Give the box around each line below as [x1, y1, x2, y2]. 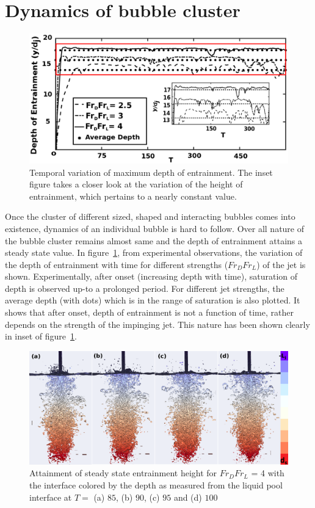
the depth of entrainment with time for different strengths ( [5, 258, 228, 270]
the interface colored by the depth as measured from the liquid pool [29, 478, 283, 491]
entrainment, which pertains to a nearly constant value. [29, 189, 237, 202]
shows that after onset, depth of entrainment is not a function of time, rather [5, 306, 294, 319]
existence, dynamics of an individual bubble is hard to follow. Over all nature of [5, 222, 305, 234]
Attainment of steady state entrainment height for [29, 466, 217, 479]
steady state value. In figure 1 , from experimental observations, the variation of [5, 246, 303, 259]
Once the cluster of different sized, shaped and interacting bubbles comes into [5, 210, 295, 223]
